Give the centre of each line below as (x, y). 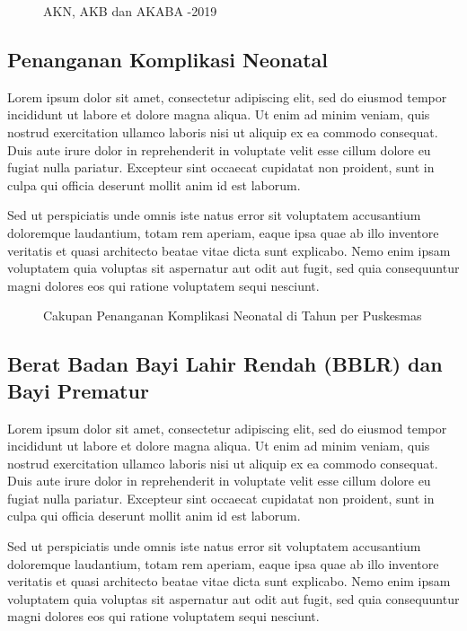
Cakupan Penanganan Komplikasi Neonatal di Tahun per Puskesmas (233, 315)
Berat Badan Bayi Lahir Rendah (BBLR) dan (225, 364)
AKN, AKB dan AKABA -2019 (130, 11)
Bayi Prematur (78, 390)
